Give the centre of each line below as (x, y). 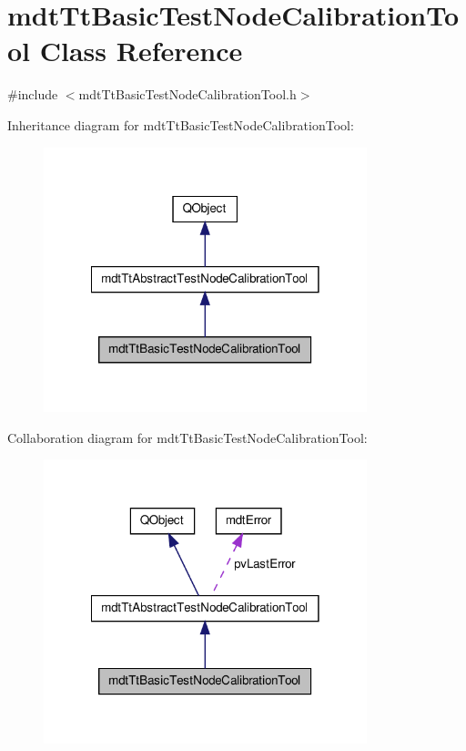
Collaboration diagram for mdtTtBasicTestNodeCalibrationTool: (187, 437)
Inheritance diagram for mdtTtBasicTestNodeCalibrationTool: (181, 124)
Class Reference (141, 51)
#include (33, 94)
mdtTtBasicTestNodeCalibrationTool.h (187, 94)
